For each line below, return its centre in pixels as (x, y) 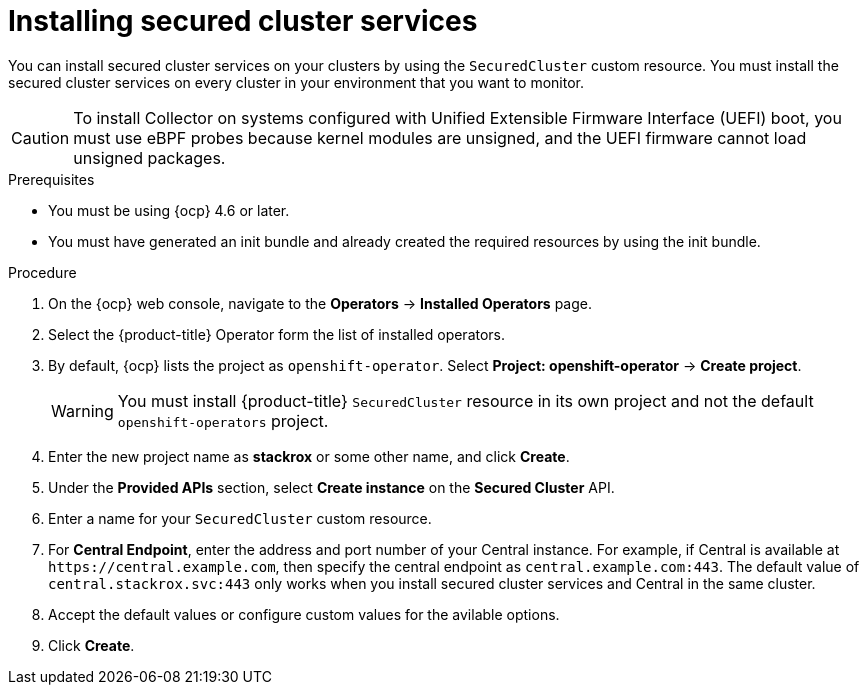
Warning (82, 410)
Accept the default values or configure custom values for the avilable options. (304, 614)
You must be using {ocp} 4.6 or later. (169, 210)
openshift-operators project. (223, 420)
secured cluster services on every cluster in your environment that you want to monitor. (296, 82)
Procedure (42, 272)
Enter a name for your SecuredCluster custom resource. (240, 518)
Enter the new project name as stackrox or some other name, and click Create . (309, 456)
